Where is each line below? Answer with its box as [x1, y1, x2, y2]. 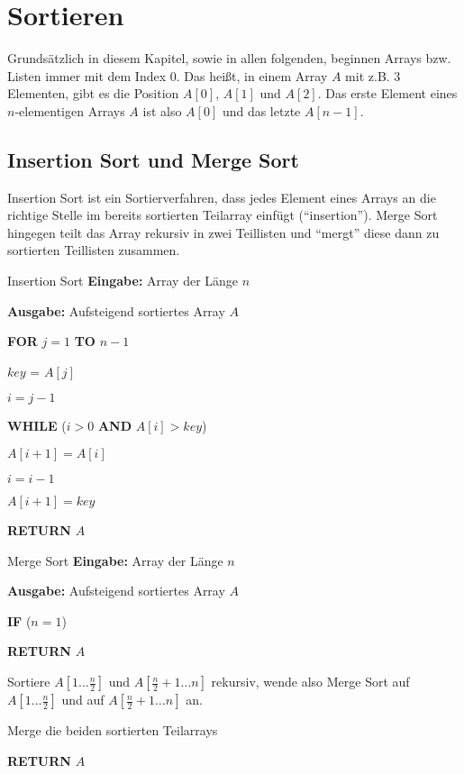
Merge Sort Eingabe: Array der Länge [7, 551, 223, 569]
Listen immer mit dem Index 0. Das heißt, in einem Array [7, 66, 328, 85]
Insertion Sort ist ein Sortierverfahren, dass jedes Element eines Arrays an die [7, 187, 436, 206]
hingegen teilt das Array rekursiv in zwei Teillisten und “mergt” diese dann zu [7, 223, 440, 241]
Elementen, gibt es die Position [7, 84, 179, 103]
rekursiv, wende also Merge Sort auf [211, 672, 410, 691]
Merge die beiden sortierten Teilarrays [7, 721, 218, 740]
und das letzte [222, 101, 301, 120]
